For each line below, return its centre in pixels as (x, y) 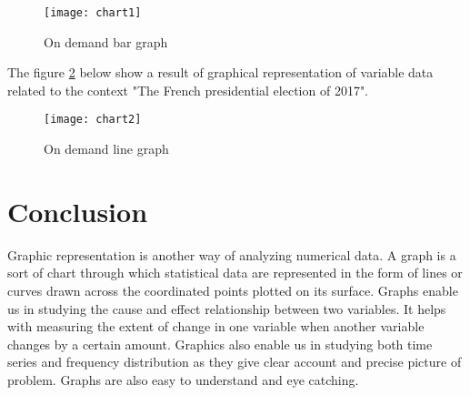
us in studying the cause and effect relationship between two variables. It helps (227, 308)
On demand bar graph (106, 41)
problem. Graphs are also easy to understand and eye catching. (183, 379)
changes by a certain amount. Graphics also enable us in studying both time (220, 344)
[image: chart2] (93, 120)
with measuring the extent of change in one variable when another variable (216, 326)
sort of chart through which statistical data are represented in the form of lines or (235, 273)
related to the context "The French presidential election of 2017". (188, 90)
